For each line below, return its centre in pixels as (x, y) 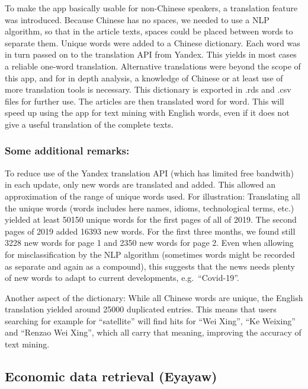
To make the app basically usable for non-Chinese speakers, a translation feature (151, 8)
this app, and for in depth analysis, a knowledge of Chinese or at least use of (144, 78)
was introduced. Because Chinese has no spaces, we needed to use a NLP (137, 19)
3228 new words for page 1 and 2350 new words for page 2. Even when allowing (149, 243)
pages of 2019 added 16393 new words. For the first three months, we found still (150, 231)
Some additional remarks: (67, 151)
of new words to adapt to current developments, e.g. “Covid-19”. (122, 278)
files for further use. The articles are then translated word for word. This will (145, 101)
